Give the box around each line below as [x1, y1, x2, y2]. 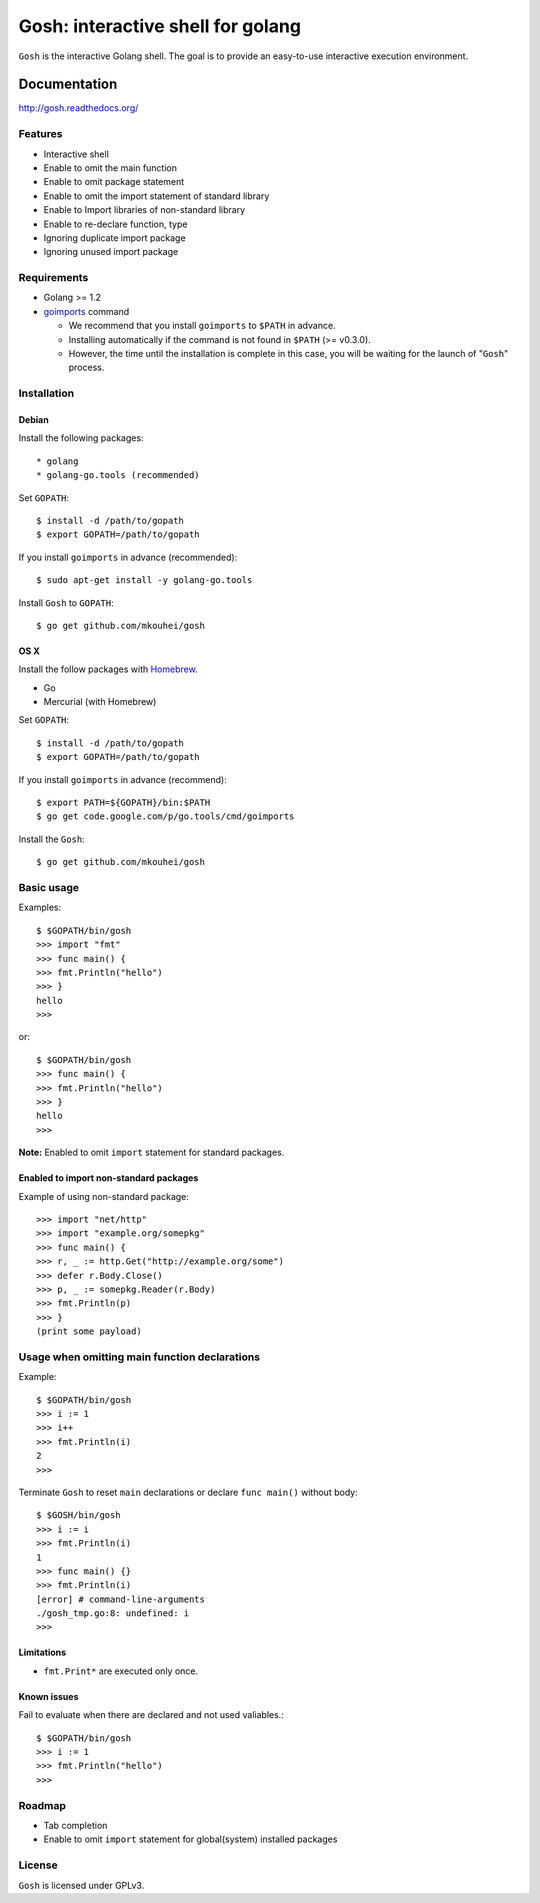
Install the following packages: [18, 432, 144, 444]
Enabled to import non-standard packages [18, 1172, 199, 1184]
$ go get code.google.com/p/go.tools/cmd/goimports [36, 811, 295, 822]
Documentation [18, 76, 118, 93]
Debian [18, 413, 49, 425]
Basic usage [18, 880, 80, 894]
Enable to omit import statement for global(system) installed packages [43, 1833, 338, 1845]
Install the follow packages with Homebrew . [18, 663, 199, 675]
